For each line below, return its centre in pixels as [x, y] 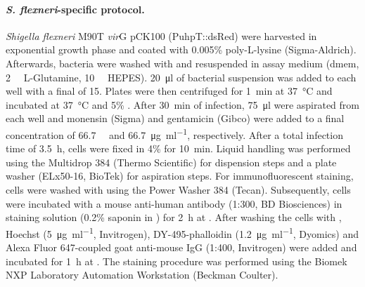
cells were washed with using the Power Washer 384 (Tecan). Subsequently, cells [178, 189]
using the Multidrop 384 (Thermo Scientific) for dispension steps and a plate [171, 162]
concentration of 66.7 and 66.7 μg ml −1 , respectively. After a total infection [174, 133]
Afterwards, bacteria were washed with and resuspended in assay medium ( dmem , [182, 63]
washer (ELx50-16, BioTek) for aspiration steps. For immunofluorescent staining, [180, 176]
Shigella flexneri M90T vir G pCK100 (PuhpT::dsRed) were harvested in [161, 35]
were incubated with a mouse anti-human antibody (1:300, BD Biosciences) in [174, 203]
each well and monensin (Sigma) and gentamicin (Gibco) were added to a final [175, 118]
